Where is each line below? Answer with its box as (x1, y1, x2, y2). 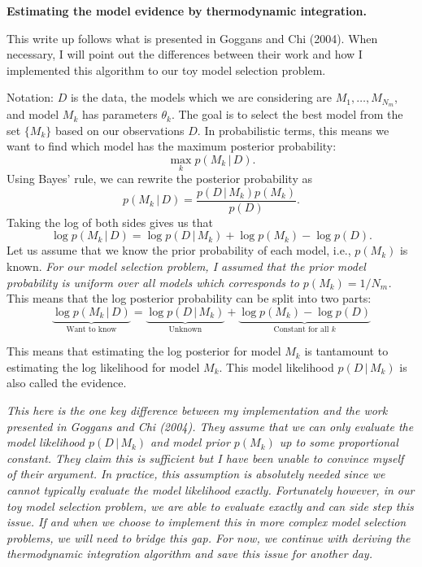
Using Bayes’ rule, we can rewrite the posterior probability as (7, 170, 312, 187)
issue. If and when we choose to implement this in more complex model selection (7, 513, 407, 530)
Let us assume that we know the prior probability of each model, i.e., (7, 242, 351, 259)
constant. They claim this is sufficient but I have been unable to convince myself (7, 449, 404, 466)
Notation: (7, 89, 54, 106)
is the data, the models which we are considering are (70, 89, 333, 106)
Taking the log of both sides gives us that (7, 213, 213, 230)
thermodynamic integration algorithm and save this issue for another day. (7, 545, 372, 562)
